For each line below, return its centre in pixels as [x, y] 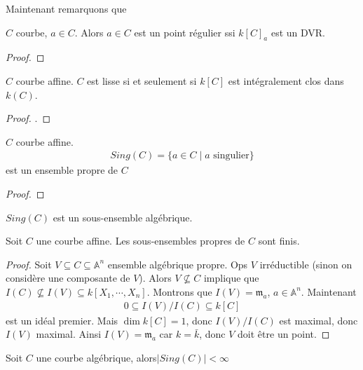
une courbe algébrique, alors [96, 357]
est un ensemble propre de [62, 170]
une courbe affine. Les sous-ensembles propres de [141, 241]
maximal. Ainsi [69, 334]
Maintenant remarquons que [66, 8]
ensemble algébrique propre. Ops [178, 264]
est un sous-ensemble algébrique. [123, 217]
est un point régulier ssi [185, 32]
